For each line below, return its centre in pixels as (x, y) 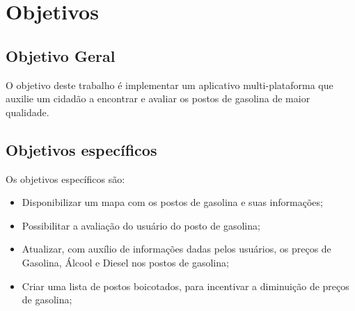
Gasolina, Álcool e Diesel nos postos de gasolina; (125, 262)
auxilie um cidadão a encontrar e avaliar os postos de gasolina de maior (158, 98)
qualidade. (27, 112)
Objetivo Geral (61, 55)
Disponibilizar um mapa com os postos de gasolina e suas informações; (172, 202)
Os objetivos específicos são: (65, 178)
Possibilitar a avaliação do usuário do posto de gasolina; (141, 225)
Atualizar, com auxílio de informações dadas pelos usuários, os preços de (176, 249)
